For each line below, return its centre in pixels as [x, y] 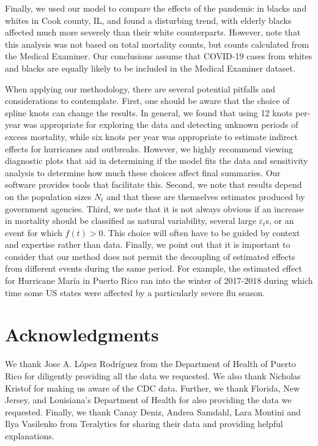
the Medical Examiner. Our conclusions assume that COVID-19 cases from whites [159, 56]
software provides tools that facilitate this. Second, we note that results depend [153, 184]
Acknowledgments [82, 334]
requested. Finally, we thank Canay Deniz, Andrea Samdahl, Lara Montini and [153, 411]
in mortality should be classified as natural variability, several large [131, 221]
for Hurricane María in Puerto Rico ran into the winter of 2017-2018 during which [159, 281]
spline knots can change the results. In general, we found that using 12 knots [149, 112]
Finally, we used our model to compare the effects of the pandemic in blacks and [156, 8]
